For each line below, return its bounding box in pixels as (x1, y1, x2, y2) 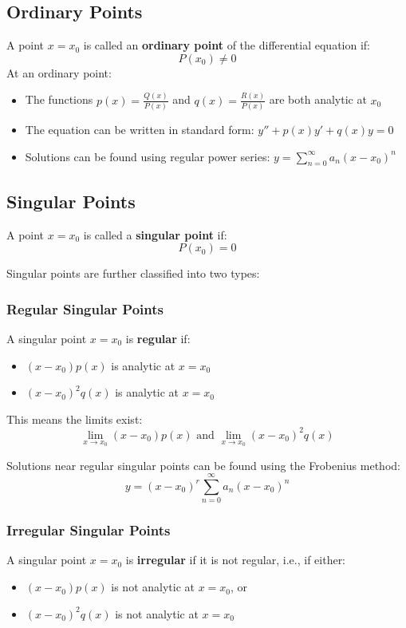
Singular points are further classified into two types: (6, 265, 260, 282)
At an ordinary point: (6, 64, 112, 81)
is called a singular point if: (83, 226, 227, 243)
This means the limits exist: (6, 410, 143, 427)
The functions (25, 91, 93, 108)
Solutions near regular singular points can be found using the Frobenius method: (6, 456, 400, 473)
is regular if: (125, 330, 191, 347)
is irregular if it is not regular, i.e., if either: (125, 551, 346, 568)
